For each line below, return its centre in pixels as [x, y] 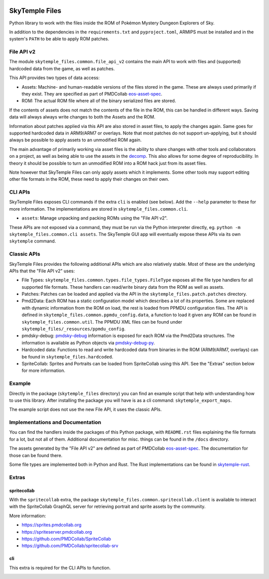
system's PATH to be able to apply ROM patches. [59, 39]
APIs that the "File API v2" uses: [42, 271]
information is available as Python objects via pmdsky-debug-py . [88, 343]
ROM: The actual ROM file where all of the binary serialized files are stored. [99, 101]
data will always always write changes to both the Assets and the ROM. [82, 117]
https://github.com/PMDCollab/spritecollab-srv [70, 546]
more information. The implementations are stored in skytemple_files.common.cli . [98, 209]
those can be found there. [36, 455]
